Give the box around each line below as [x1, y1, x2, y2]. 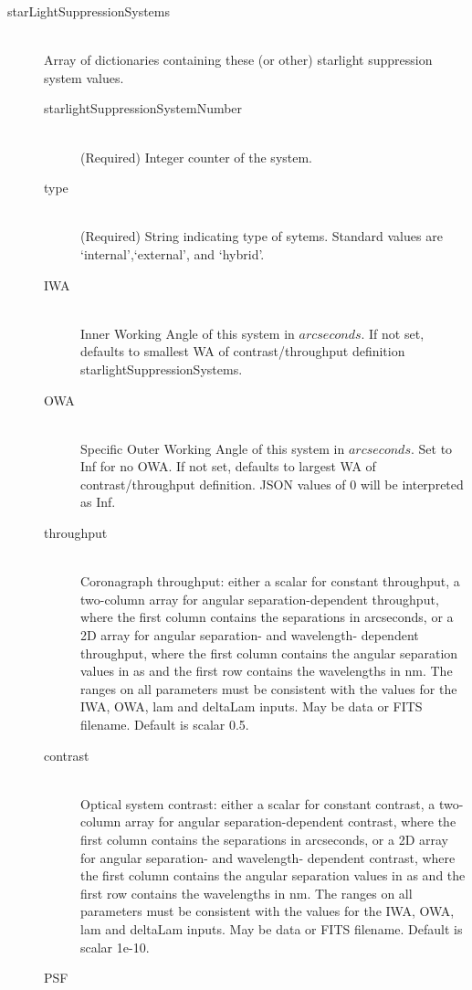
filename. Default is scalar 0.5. [80, 715, 249, 733]
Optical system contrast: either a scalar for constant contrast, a [80, 794, 435, 813]
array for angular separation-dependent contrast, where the [124, 812, 456, 831]
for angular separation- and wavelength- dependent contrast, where [80, 848, 456, 867]
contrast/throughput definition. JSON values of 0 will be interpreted [80, 474, 464, 493]
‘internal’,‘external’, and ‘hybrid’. [80, 244, 265, 263]
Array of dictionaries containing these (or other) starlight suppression [44, 50, 433, 69]
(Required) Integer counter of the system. [80, 147, 313, 166]
